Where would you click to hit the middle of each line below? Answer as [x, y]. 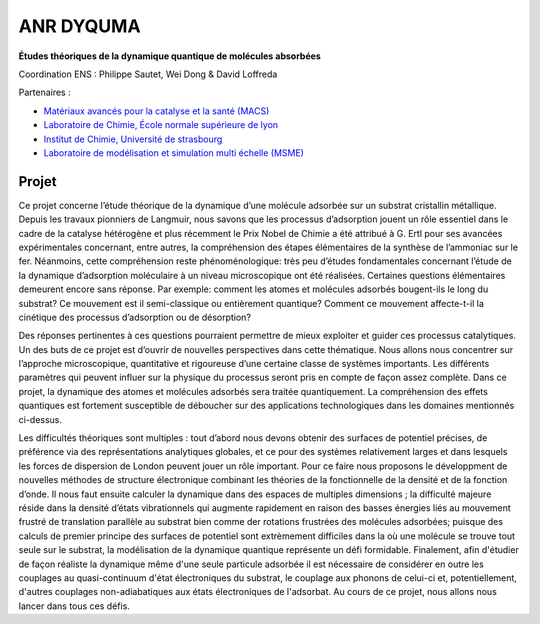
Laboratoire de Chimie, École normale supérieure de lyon [161, 125]
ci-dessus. [40, 419]
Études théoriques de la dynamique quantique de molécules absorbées [170, 56]
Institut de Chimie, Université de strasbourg [133, 139]
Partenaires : [44, 92]
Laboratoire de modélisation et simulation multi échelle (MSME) [174, 152]
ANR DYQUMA [79, 26]
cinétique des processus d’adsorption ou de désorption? [135, 317]
